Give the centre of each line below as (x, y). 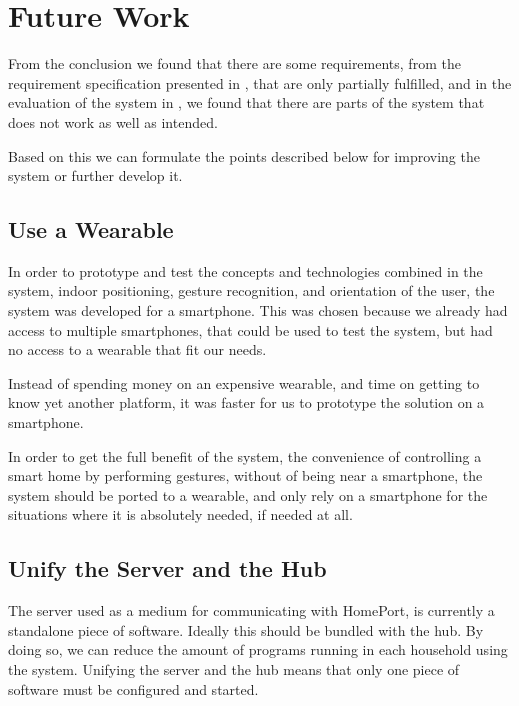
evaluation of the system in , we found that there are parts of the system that (246, 102)
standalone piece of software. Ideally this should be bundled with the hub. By (246, 629)
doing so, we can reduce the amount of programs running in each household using (258, 649)
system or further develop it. (95, 175)
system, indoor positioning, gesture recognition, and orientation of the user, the (251, 290)
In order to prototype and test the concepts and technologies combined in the (245, 270)
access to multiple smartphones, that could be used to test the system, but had (250, 329)
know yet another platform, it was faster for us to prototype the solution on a (246, 402)
